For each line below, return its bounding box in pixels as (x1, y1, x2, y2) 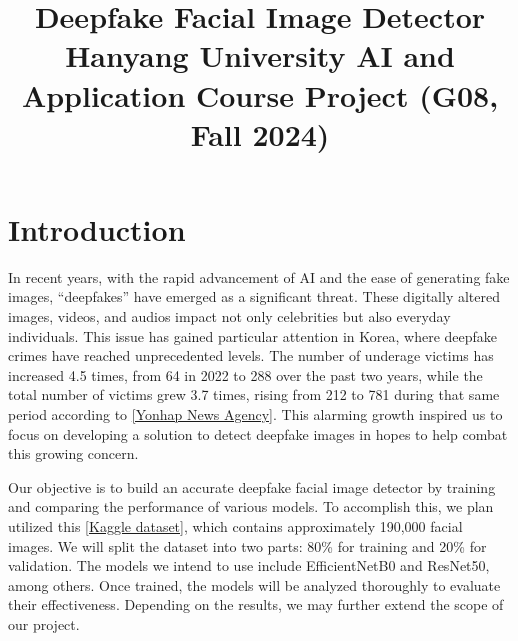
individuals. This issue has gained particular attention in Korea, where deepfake (8, 325, 498, 346)
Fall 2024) (190, 113, 330, 154)
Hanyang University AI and (65, 35, 455, 76)
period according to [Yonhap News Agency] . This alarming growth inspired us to (8, 404, 503, 425)
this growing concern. (8, 443, 139, 464)
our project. (8, 613, 80, 634)
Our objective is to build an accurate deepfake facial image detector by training (8, 476, 496, 497)
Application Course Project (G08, (21, 74, 499, 115)
